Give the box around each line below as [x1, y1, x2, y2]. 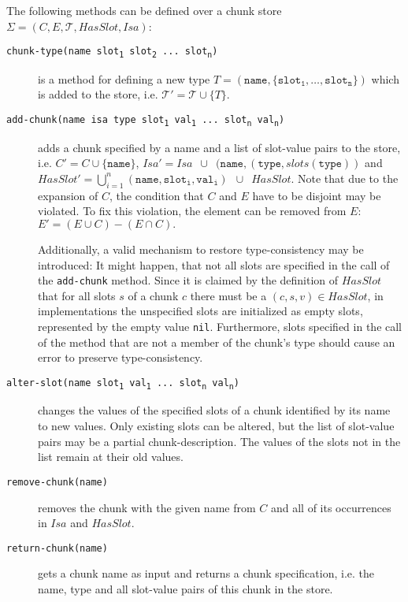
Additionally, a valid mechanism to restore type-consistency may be [38, 240, 364, 257]
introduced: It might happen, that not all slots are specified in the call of [38, 256, 390, 273]
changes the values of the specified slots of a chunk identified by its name [38, 402, 391, 418]
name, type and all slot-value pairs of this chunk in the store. [38, 580, 333, 596]
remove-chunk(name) [6, 476, 108, 488]
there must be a [190, 287, 267, 303]
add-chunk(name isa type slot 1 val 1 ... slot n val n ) [6, 114, 285, 128]
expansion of [38, 187, 98, 203]
